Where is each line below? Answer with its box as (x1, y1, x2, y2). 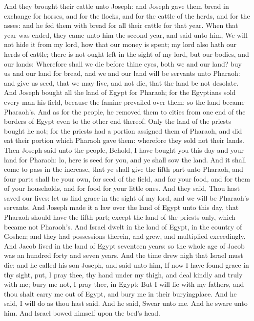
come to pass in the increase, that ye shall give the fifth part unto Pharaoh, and (4, 164, 243, 174)
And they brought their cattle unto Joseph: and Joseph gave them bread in (4, 1, 229, 11)
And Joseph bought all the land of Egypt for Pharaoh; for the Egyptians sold (4, 87, 236, 97)
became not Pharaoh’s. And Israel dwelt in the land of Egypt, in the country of (4, 221, 242, 231)
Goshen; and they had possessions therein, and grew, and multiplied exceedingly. (4, 231, 246, 241)
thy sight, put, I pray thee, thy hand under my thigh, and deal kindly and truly (4, 269, 243, 279)
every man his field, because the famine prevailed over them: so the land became (4, 96, 245, 107)
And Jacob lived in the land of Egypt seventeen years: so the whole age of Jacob (4, 240, 245, 251)
